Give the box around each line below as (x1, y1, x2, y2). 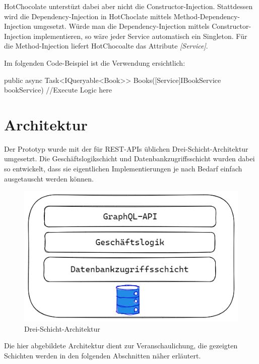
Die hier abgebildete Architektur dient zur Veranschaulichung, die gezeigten (4, 340, 238, 351)
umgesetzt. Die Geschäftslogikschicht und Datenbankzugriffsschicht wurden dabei (4, 153, 255, 164)
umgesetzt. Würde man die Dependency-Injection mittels (33, 21, 210, 31)
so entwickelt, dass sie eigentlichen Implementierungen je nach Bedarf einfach (4, 163, 242, 174)
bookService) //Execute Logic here (4, 84, 112, 95)
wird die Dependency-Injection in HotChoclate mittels (4, 11, 172, 21)
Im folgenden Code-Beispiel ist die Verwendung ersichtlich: (4, 57, 185, 68)
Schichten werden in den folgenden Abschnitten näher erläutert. (4, 350, 201, 360)
